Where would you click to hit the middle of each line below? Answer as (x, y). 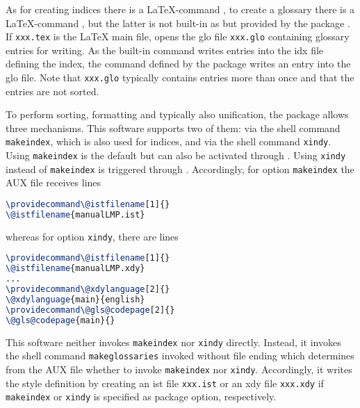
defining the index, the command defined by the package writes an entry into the (178, 64)
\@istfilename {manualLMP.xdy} (75, 269)
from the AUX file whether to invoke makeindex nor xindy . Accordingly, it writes (179, 369)
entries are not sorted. (52, 91)
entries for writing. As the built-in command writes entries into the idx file (165, 50)
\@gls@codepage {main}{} (60, 320)
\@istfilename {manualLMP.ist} (75, 214)
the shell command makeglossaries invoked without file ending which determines (180, 356)
